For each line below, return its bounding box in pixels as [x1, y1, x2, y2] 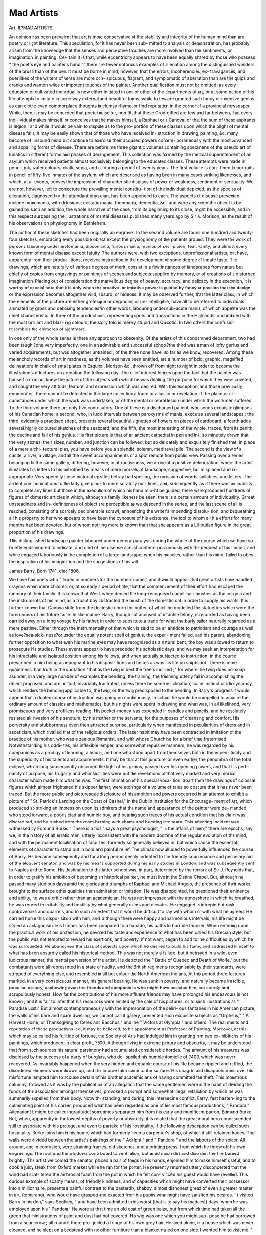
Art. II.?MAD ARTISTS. [9, 25, 54, 31]
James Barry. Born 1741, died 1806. [9, 568, 80, 574]
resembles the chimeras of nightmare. [9, 326, 86, 332]
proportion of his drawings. [9, 529, 65, 535]
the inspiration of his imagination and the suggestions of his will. [9, 559, 140, 565]
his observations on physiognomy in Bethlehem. [9, 220, 107, 226]
